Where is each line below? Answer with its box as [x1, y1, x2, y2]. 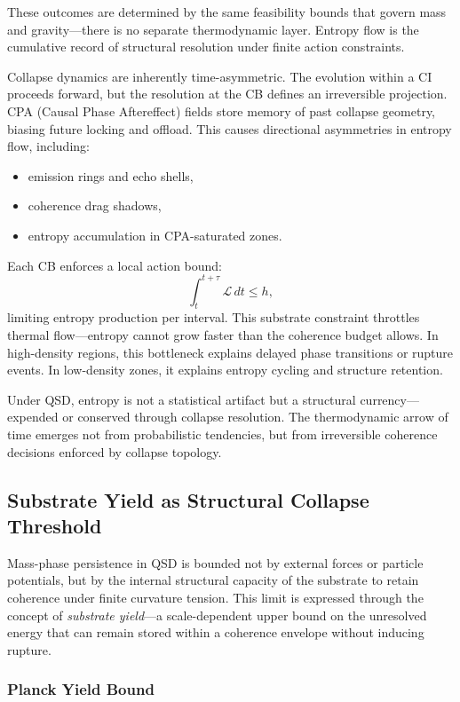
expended [7, 407, 59, 426]
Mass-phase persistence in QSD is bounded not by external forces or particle [7, 553, 424, 572]
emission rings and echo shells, [28, 166, 194, 185]
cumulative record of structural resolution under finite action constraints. [7, 37, 405, 56]
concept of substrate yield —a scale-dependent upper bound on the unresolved [7, 605, 427, 624]
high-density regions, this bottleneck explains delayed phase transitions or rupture [7, 343, 454, 361]
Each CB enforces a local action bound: [7, 256, 223, 274]
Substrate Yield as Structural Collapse [7, 485, 369, 513]
